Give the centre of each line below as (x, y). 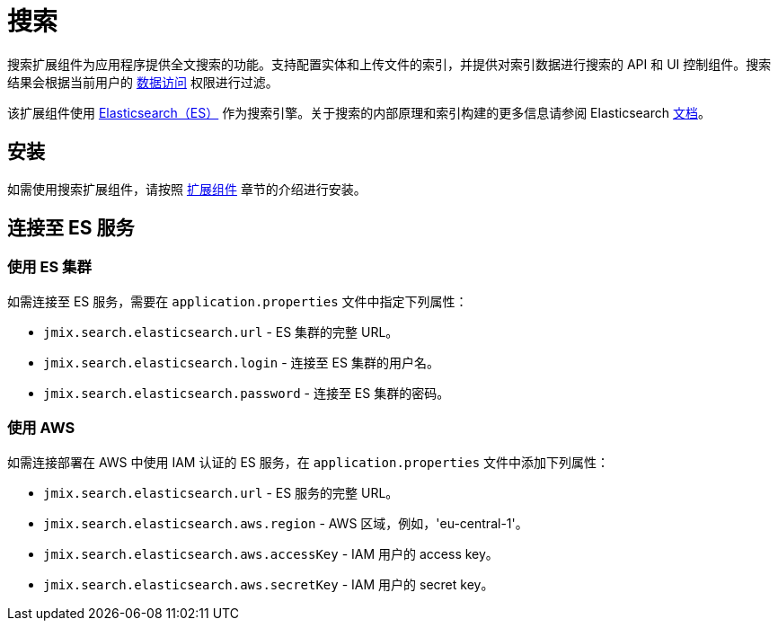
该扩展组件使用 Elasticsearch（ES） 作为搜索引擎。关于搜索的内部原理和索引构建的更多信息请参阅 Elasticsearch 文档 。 (359, 112)
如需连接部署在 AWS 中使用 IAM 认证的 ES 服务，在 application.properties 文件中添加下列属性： (309, 462)
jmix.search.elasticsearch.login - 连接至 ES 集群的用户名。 (241, 362)
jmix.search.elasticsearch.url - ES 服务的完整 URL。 (221, 492)
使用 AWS (41, 428)
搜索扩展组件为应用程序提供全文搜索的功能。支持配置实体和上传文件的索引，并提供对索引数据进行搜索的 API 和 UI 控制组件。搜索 (389, 64)
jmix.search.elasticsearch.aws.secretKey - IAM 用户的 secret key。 (269, 584)
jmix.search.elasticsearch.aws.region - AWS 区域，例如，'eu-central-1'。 (286, 523)
